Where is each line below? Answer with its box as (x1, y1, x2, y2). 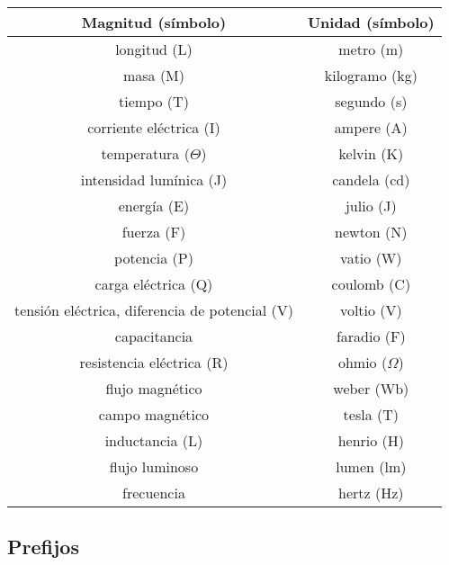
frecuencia (122, 482, 185, 503)
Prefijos (7, 533, 79, 561)
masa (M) (122, 65, 185, 85)
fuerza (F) (121, 221, 186, 242)
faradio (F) (336, 326, 406, 346)
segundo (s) (335, 91, 408, 112)
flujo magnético (105, 378, 202, 399)
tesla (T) (343, 404, 400, 425)
